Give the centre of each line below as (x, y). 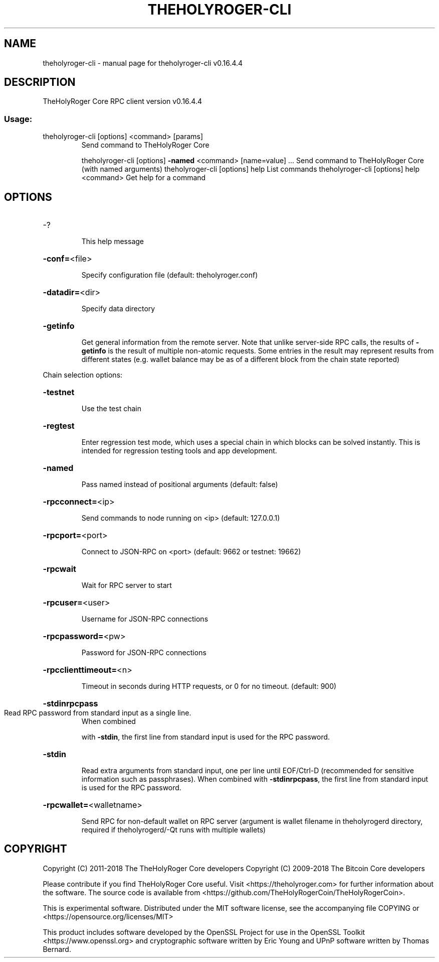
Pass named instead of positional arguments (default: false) (180, 485)
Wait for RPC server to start (127, 585)
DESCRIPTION (40, 82)
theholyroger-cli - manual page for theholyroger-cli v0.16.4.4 (143, 63)
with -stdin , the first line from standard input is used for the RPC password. (206, 737)
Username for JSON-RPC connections (145, 619)
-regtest (59, 426)
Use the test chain (111, 409)
